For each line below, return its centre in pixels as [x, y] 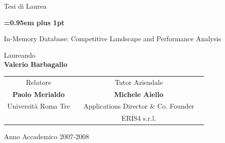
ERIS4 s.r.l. [139, 118]
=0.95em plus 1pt [34, 22]
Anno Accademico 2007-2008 [47, 136]
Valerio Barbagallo [36, 64]
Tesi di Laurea [25, 6]
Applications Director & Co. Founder [139, 106]
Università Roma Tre [39, 106]
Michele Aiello [139, 94]
